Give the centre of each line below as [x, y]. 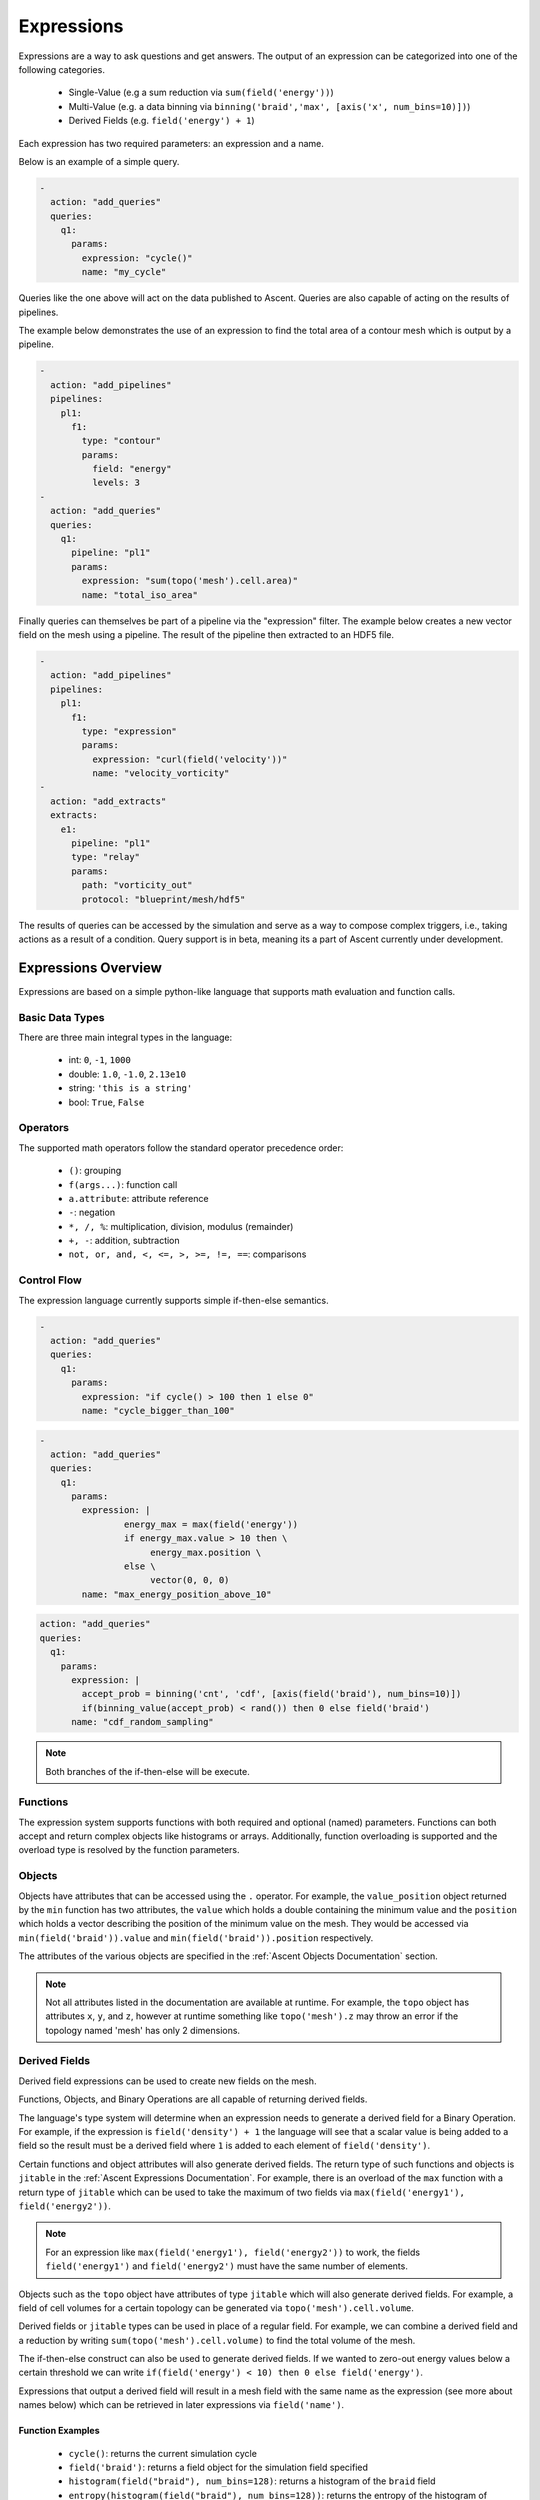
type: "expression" [129, 731]
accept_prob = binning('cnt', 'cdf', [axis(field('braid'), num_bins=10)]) [271, 1694]
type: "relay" [105, 857]
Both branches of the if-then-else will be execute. [147, 1771]
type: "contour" [121, 441]
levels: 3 [115, 483]
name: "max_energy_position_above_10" [176, 1594]
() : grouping [95, 1171]
